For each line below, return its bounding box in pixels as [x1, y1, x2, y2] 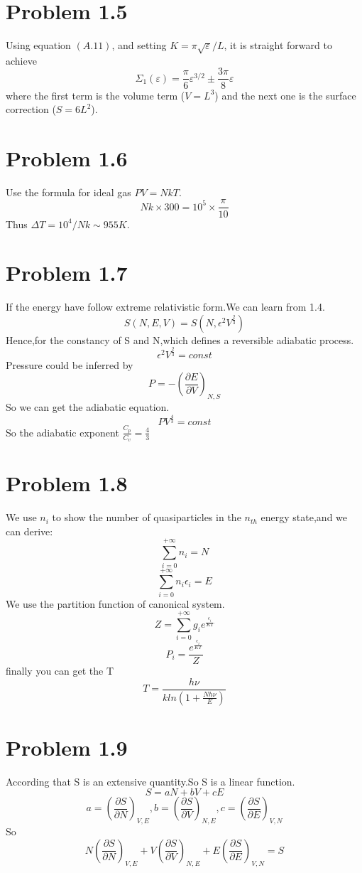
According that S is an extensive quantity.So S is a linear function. [6, 773, 295, 788]
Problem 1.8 [6, 468, 128, 498]
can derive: [6, 523, 53, 538]
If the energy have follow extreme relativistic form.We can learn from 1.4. [6, 299, 325, 314]
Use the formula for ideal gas [6, 184, 131, 199]
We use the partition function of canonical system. [6, 596, 225, 611]
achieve [6, 53, 37, 68]
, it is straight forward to [224, 38, 332, 53]
